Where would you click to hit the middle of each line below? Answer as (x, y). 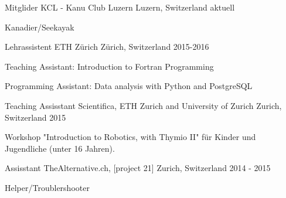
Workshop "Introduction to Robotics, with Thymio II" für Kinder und (130, 137)
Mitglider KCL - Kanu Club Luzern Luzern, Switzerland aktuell (120, 7)
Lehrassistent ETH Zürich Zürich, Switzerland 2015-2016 (107, 47)
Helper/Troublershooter (47, 187)
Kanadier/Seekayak (40, 27)
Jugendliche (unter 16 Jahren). (60, 148)
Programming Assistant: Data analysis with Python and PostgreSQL (129, 86)
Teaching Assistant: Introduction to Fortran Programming (109, 66)
